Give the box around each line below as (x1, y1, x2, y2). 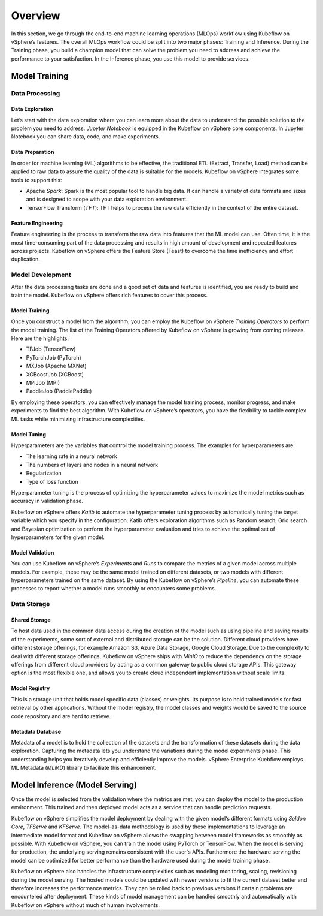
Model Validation (11, 549, 54, 556)
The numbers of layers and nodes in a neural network (26, 461, 159, 468)
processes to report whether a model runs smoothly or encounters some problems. (11, 585, 217, 592)
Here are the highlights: (11, 335, 69, 342)
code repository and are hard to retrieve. (11, 712, 111, 719)
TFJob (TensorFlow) (26, 345, 76, 353)
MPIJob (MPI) (26, 379, 60, 387)
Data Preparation (11, 149, 54, 156)
